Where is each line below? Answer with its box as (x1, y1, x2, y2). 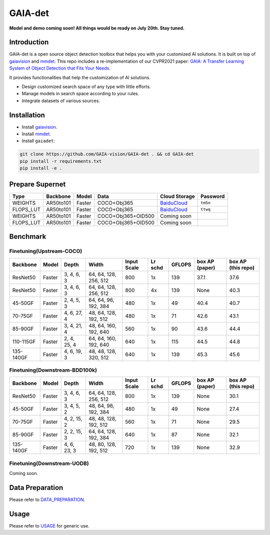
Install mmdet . (21, 131, 51, 137)
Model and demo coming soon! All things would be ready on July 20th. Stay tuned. (9, 25, 185, 31)
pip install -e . (19, 165, 62, 171)
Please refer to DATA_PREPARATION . (9, 496, 85, 502)
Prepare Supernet (9, 180, 66, 188)
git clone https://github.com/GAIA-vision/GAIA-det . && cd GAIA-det (19, 151, 194, 157)
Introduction (9, 38, 49, 47)
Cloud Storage (160, 193, 195, 200)
